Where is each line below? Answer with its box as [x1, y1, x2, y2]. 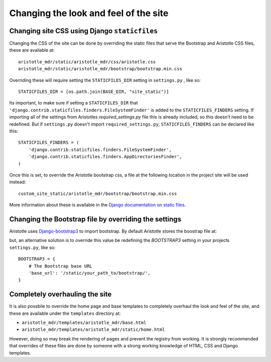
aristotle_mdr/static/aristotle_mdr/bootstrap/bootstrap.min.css [18, 66, 183, 72]
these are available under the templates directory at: [9, 310, 121, 316]
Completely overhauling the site [9, 290, 112, 299]
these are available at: [9, 47, 55, 53]
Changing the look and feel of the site [9, 8, 169, 19]
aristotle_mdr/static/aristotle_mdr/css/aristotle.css [18, 59, 156, 65]
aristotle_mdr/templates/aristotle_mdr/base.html [22, 320, 147, 326]
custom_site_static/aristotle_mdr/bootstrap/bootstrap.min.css [18, 191, 177, 196]
